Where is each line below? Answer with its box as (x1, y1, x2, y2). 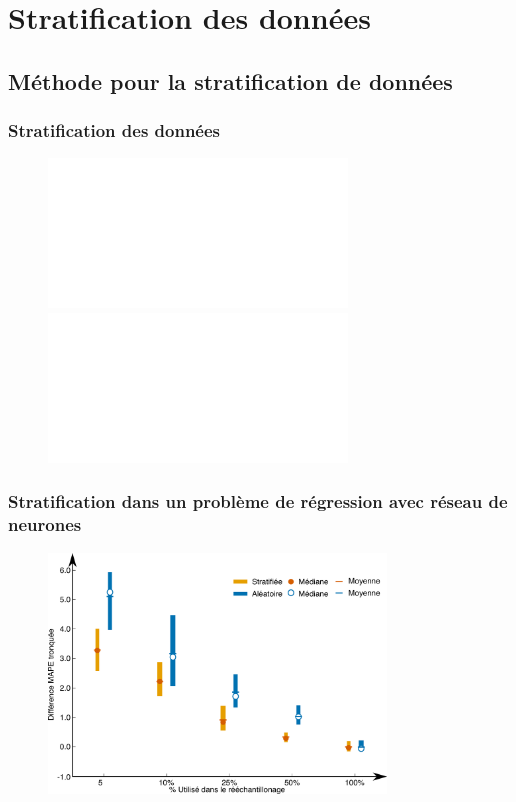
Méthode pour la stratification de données (8, 65, 453, 96)
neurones (8, 512, 82, 537)
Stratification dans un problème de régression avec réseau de (8, 489, 508, 514)
